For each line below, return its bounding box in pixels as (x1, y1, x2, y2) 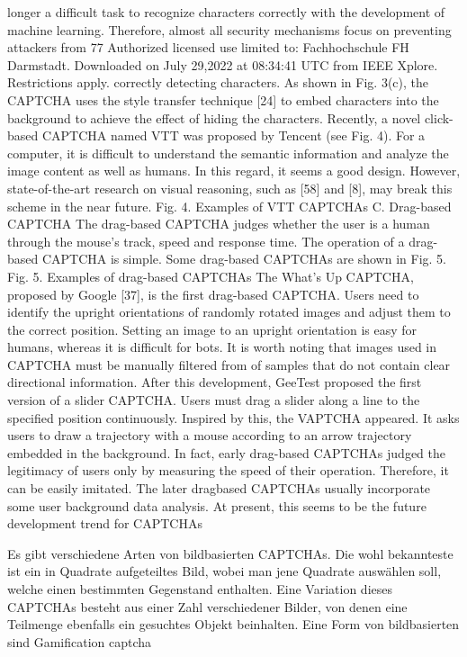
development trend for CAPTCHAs (7, 514, 202, 533)
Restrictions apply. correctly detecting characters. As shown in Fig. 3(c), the (7, 73, 429, 92)
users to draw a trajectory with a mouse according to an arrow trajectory (7, 426, 412, 445)
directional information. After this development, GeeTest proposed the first (7, 373, 422, 391)
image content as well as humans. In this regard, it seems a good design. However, (7, 161, 461, 180)
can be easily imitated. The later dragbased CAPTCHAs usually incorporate (7, 479, 431, 498)
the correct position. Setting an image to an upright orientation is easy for (7, 319, 418, 338)
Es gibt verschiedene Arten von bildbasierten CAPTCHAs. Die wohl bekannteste (7, 544, 454, 562)
